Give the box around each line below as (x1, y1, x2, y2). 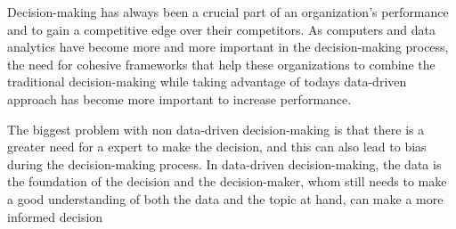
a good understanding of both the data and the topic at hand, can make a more (7, 189, 444, 208)
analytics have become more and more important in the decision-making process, (7, 37, 449, 56)
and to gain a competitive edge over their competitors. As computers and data (7, 20, 436, 38)
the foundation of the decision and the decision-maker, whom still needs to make (7, 172, 447, 191)
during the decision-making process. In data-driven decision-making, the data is (7, 154, 442, 173)
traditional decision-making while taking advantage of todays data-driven (7, 72, 407, 91)
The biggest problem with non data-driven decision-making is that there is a (7, 119, 425, 138)
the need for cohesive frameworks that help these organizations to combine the (7, 54, 436, 73)
